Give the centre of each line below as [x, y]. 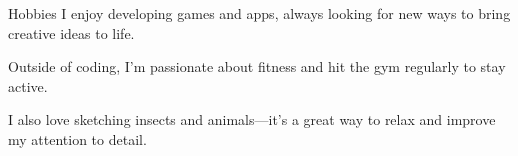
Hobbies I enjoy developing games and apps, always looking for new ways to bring [259, 13]
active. [28, 85]
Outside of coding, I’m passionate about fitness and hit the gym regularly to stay [257, 66]
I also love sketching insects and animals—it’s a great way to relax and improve [252, 119]
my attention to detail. [77, 138]
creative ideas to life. [71, 32]
